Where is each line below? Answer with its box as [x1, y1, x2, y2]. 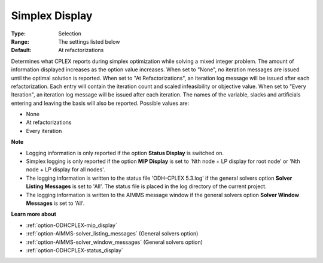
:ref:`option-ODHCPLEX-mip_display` [26, 222, 118, 229]
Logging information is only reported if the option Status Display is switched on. [26, 149, 224, 156]
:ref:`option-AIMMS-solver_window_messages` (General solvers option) [26, 238, 203, 246]
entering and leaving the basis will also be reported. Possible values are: [11, 99, 190, 107]
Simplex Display [11, 9, 93, 22]
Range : [11, 38, 29, 45]
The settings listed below [58, 38, 120, 45]
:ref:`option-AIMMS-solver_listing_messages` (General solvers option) [26, 230, 199, 237]
